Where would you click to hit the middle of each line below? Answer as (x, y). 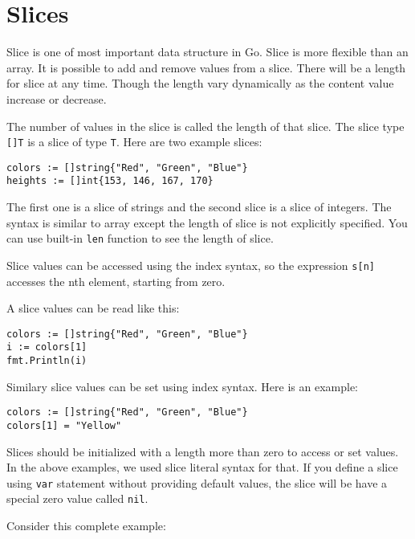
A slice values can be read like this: (93, 308)
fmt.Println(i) (47, 361)
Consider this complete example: (86, 526)
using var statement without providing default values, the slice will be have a (197, 482)
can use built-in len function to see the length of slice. (140, 238)
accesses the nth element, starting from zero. (116, 281)
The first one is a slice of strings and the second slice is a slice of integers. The (199, 207)
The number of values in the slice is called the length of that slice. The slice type (205, 126)
